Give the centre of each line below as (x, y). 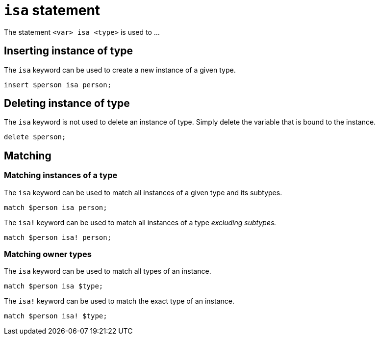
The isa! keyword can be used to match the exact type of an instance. (119, 301)
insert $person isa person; (58, 85)
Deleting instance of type (67, 104)
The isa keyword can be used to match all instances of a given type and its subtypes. (143, 192)
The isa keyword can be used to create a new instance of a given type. (120, 70)
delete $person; (35, 137)
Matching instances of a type (61, 175)
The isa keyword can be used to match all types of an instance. (108, 271)
